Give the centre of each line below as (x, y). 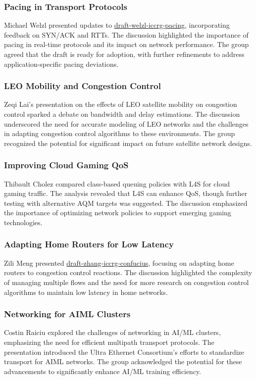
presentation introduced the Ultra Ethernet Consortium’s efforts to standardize (124, 352)
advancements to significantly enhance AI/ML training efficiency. (103, 371)
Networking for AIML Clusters (67, 314)
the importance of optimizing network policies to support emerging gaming (118, 213)
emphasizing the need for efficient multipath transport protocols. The (109, 342)
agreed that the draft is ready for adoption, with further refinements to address (124, 54)
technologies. (23, 222)
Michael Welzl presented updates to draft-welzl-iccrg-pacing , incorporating (117, 25)
